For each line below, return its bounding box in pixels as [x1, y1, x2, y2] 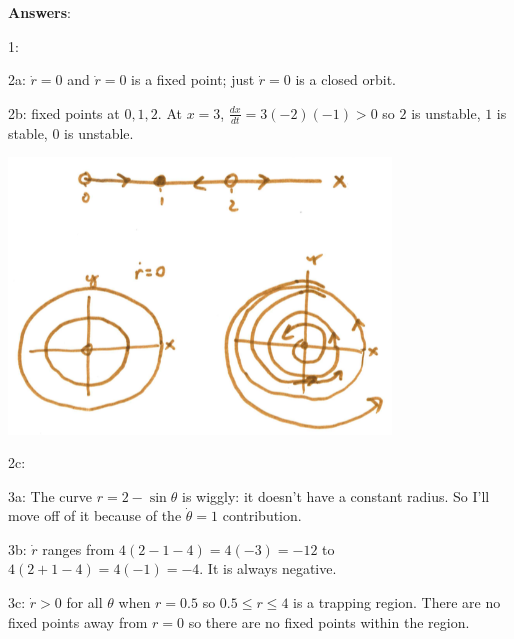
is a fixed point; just [131, 69, 255, 90]
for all [66, 592, 103, 613]
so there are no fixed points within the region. [188, 611, 470, 632]
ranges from [42, 538, 115, 559]
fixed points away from [8, 611, 148, 632]
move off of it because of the [8, 505, 182, 526]
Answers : [8, 2, 71, 22]
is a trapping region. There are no [293, 592, 501, 613]
